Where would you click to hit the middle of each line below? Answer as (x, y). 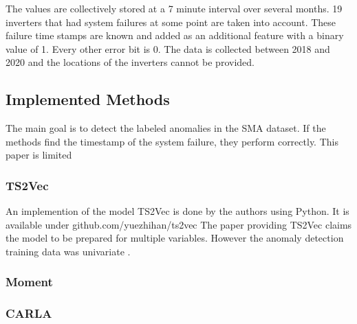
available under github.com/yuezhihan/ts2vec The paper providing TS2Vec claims (179, 224)
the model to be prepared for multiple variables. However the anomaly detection (175, 238)
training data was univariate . (68, 251)
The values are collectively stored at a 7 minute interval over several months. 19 (174, 8)
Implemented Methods (88, 99)
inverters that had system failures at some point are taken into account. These (171, 22)
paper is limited (39, 155)
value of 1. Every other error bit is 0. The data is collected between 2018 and (168, 48)
